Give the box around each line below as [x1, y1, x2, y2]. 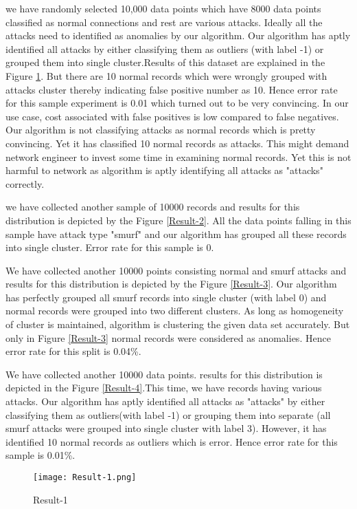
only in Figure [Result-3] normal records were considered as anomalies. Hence [5, 330, 331, 345]
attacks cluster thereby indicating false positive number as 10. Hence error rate [5, 82, 338, 96]
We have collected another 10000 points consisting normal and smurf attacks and [5, 263, 347, 277]
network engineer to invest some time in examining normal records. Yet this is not [5, 149, 352, 164]
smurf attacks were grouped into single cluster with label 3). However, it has [5, 421, 327, 435]
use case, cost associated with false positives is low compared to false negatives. [5, 109, 339, 123]
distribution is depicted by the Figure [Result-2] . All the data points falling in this [5, 213, 352, 227]
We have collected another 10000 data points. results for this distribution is [5, 367, 323, 381]
